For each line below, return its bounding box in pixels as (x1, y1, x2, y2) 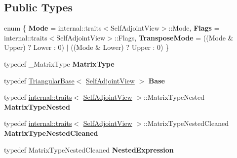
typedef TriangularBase (4, 75, 75, 85)
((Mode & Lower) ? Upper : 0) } (71, 42, 169, 52)
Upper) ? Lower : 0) (4, 42, 64, 52)
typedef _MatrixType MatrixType (4, 58, 115, 69)
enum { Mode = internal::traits (4, 23, 102, 33)
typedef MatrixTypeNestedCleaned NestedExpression (4, 144, 174, 155)
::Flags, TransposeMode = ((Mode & (114, 32, 234, 42)
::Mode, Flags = (168, 23, 220, 33)
